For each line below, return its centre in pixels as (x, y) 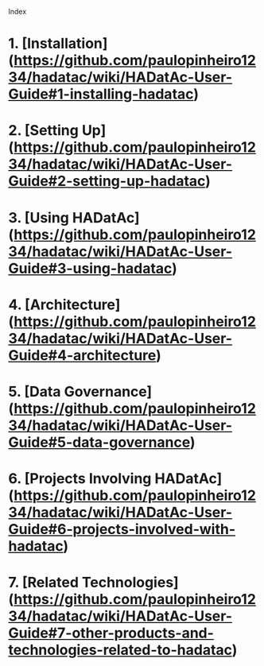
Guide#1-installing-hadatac (101, 94)
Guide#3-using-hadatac (90, 268)
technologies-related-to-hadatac (120, 650)
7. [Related (44, 583)
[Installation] (65, 44)
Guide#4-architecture (82, 355)
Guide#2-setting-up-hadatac (107, 181)
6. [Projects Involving (80, 479)
